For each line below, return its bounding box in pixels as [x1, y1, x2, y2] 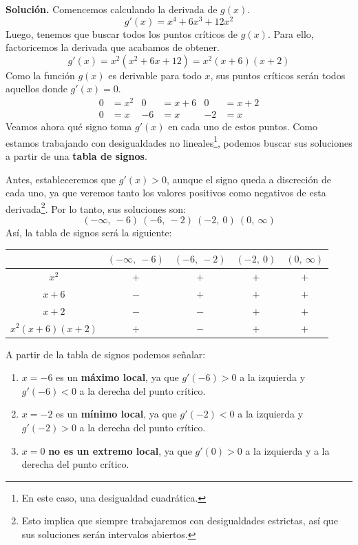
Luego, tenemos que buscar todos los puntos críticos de [6, 26, 238, 41]
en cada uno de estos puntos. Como [168, 119, 318, 134]
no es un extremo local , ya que [48, 443, 192, 457]
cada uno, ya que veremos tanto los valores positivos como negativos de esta [6, 185, 326, 200]
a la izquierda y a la [245, 443, 330, 457]
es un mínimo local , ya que [56, 407, 177, 421]
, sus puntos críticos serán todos [210, 68, 346, 82]
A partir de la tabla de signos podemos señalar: [6, 347, 206, 361]
